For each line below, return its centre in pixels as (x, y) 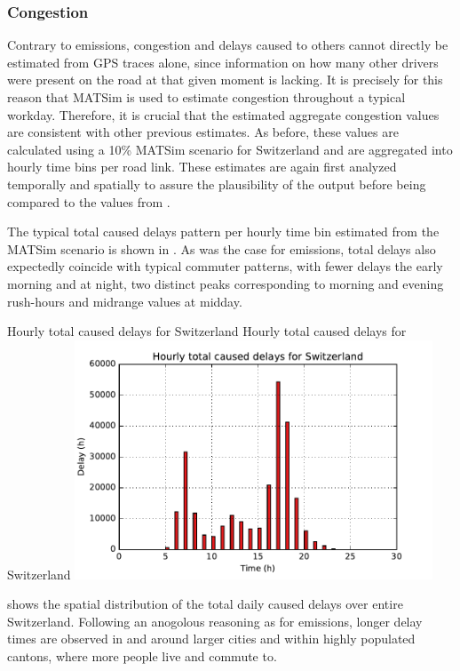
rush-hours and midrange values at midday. (125, 301)
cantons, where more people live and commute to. (142, 655)
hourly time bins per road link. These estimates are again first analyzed (202, 167)
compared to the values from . (89, 201)
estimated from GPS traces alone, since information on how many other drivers (223, 62)
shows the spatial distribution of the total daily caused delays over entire (205, 604)
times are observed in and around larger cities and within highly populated (211, 639)
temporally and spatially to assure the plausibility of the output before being (217, 184)
